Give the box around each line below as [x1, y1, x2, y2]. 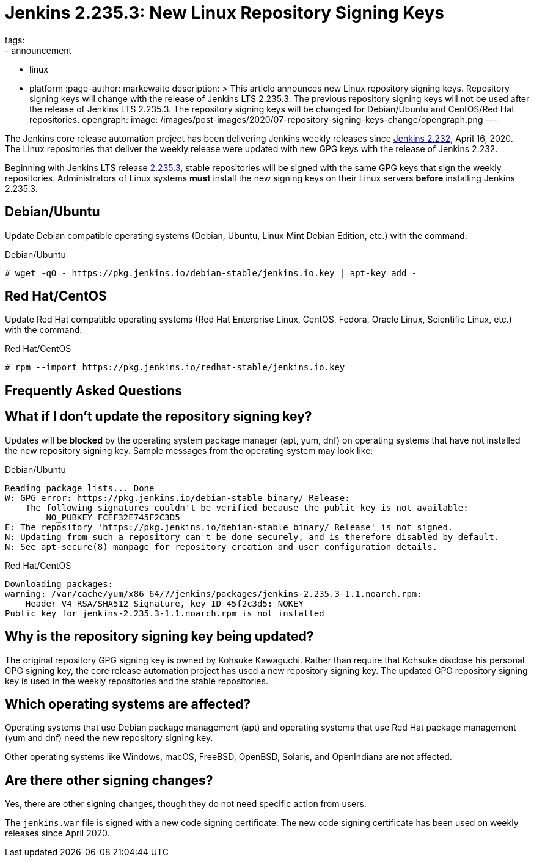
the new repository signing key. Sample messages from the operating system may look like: [5, 445, 373, 456]
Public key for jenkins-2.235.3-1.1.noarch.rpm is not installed [5, 608, 324, 618]
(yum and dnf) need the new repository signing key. [5, 732, 213, 743]
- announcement [5, 45, 72, 56]
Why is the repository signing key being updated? [5, 629, 314, 645]
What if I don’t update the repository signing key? [5, 409, 312, 425]
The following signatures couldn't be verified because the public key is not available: [25, 502, 469, 513]
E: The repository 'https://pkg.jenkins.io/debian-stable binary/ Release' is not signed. [5, 522, 453, 532]
